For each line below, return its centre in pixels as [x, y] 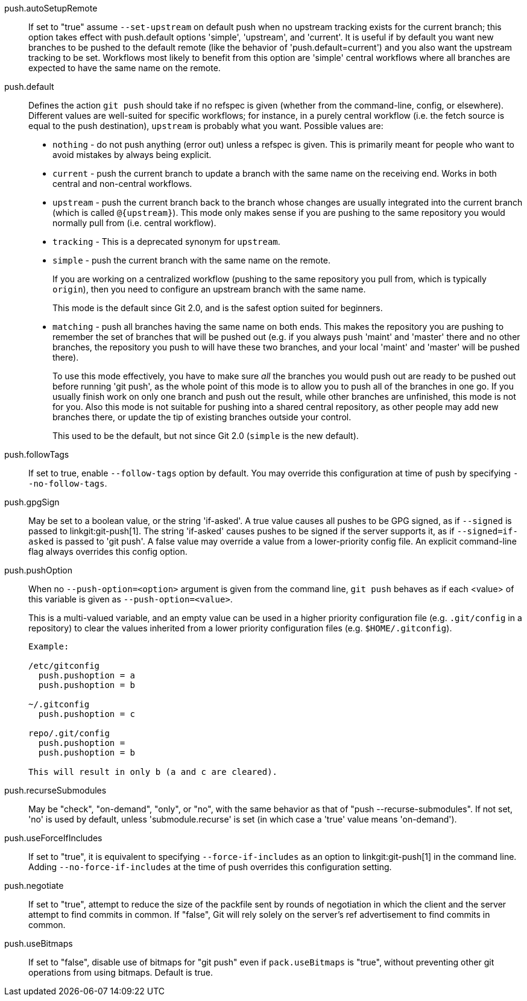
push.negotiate [34, 886]
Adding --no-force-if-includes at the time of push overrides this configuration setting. [210, 867]
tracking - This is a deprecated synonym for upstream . [166, 242]
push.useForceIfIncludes [53, 838]
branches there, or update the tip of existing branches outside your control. [202, 417]
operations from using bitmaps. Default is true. [121, 972]
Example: [49, 646]
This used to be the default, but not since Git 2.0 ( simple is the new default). [206, 436]
